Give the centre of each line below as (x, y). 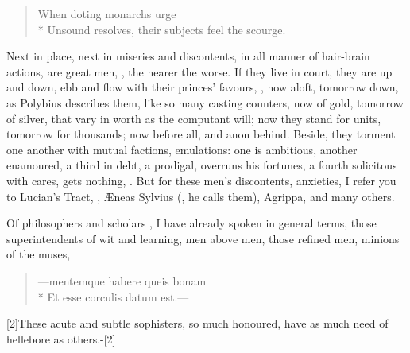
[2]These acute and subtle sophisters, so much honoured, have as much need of (197, 323)
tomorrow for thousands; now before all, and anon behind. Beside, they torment (201, 134)
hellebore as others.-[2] (61, 338)
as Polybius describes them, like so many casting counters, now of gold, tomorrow (205, 102)
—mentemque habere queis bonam (122, 280)
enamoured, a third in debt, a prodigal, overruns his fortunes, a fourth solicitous (202, 165)
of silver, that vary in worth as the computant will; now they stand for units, (194, 118)
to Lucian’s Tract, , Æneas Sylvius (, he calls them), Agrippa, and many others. (201, 196)
